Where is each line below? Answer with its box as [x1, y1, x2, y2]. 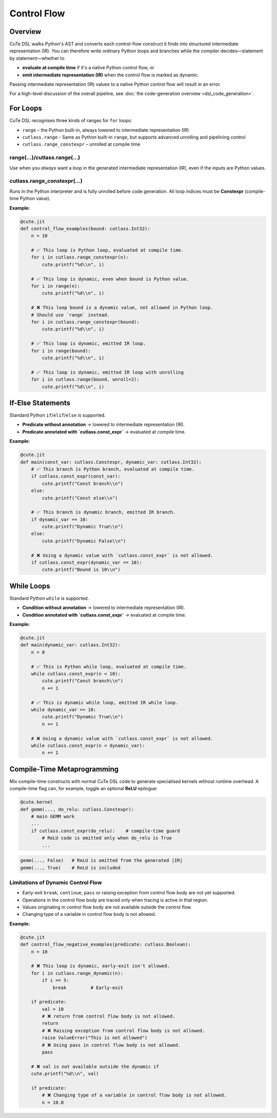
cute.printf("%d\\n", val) [31, 1071, 100, 1077]
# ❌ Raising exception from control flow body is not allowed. [42, 1028, 205, 1033]
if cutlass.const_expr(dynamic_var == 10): [31, 560, 142, 565]
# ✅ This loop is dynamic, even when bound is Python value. [31, 276, 189, 282]
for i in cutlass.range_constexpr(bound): [31, 319, 140, 325]
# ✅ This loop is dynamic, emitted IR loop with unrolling [31, 369, 184, 375]
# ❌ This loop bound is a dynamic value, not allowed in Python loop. [31, 305, 213, 310]
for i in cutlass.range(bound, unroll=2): [31, 377, 140, 382]
